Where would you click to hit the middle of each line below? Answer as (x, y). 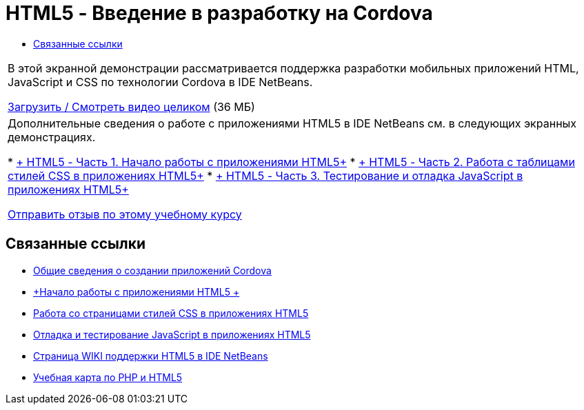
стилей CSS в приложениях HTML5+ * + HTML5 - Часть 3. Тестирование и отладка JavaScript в (265, 175)
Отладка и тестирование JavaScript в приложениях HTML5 (172, 334)
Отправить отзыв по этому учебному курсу (125, 214)
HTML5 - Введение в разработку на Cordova (219, 13)
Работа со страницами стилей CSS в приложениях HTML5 (171, 313)
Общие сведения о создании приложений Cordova (152, 270)
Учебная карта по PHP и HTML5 (108, 377)
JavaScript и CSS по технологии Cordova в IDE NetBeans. (160, 82)
